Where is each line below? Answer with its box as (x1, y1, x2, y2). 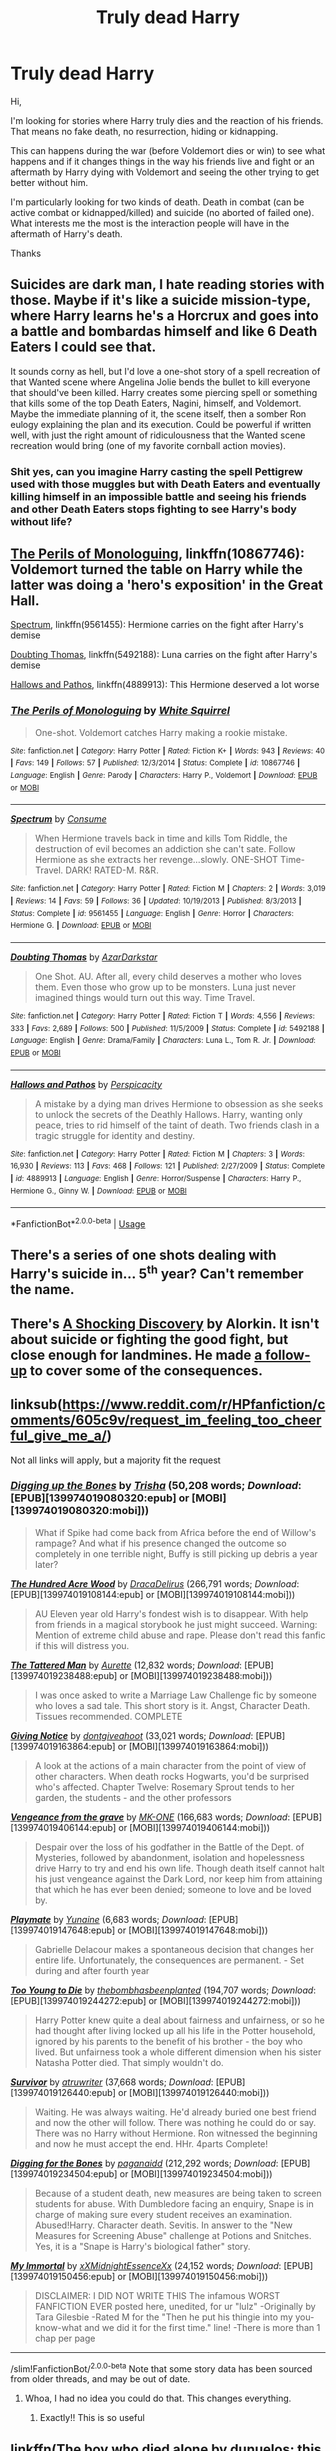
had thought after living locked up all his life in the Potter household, (34, 2024, 316, 2036)
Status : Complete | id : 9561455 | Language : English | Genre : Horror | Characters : (10, 908, 295, 918)
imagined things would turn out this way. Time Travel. (34, 992, 256, 1004)
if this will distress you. (34, 1639, 130, 1651)
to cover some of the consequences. (29, 1362, 263, 1379)
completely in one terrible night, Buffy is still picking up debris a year (34, 1547, 318, 1560)
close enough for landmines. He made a (10, 1346, 263, 1363)
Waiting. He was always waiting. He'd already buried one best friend (34, 2106, 317, 2118)
